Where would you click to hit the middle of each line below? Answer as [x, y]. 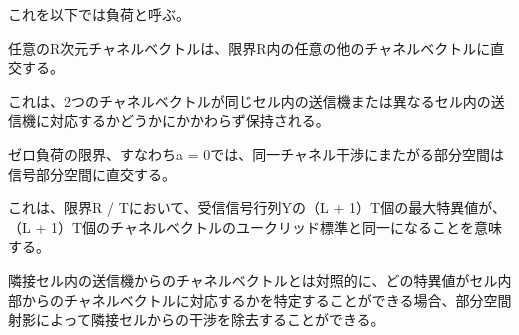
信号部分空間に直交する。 [92, 173]
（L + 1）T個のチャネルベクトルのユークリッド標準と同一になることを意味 [255, 226]
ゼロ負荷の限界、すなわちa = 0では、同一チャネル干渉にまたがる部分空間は [256, 153]
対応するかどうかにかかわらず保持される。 [189, 120]
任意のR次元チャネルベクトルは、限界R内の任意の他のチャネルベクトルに [249, 47]
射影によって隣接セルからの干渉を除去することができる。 [196, 319]
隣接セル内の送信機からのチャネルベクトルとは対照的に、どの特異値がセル [253, 279]
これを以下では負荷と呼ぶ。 [99, 14]
